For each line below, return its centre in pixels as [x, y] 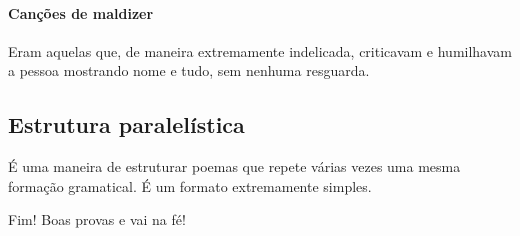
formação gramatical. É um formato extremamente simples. [190, 185]
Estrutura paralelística [126, 124]
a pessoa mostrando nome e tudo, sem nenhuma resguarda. [189, 70]
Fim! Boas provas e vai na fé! [97, 219]
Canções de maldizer [81, 12]
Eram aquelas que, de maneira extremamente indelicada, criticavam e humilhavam [260, 50]
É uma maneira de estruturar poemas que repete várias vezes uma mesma [234, 166]
